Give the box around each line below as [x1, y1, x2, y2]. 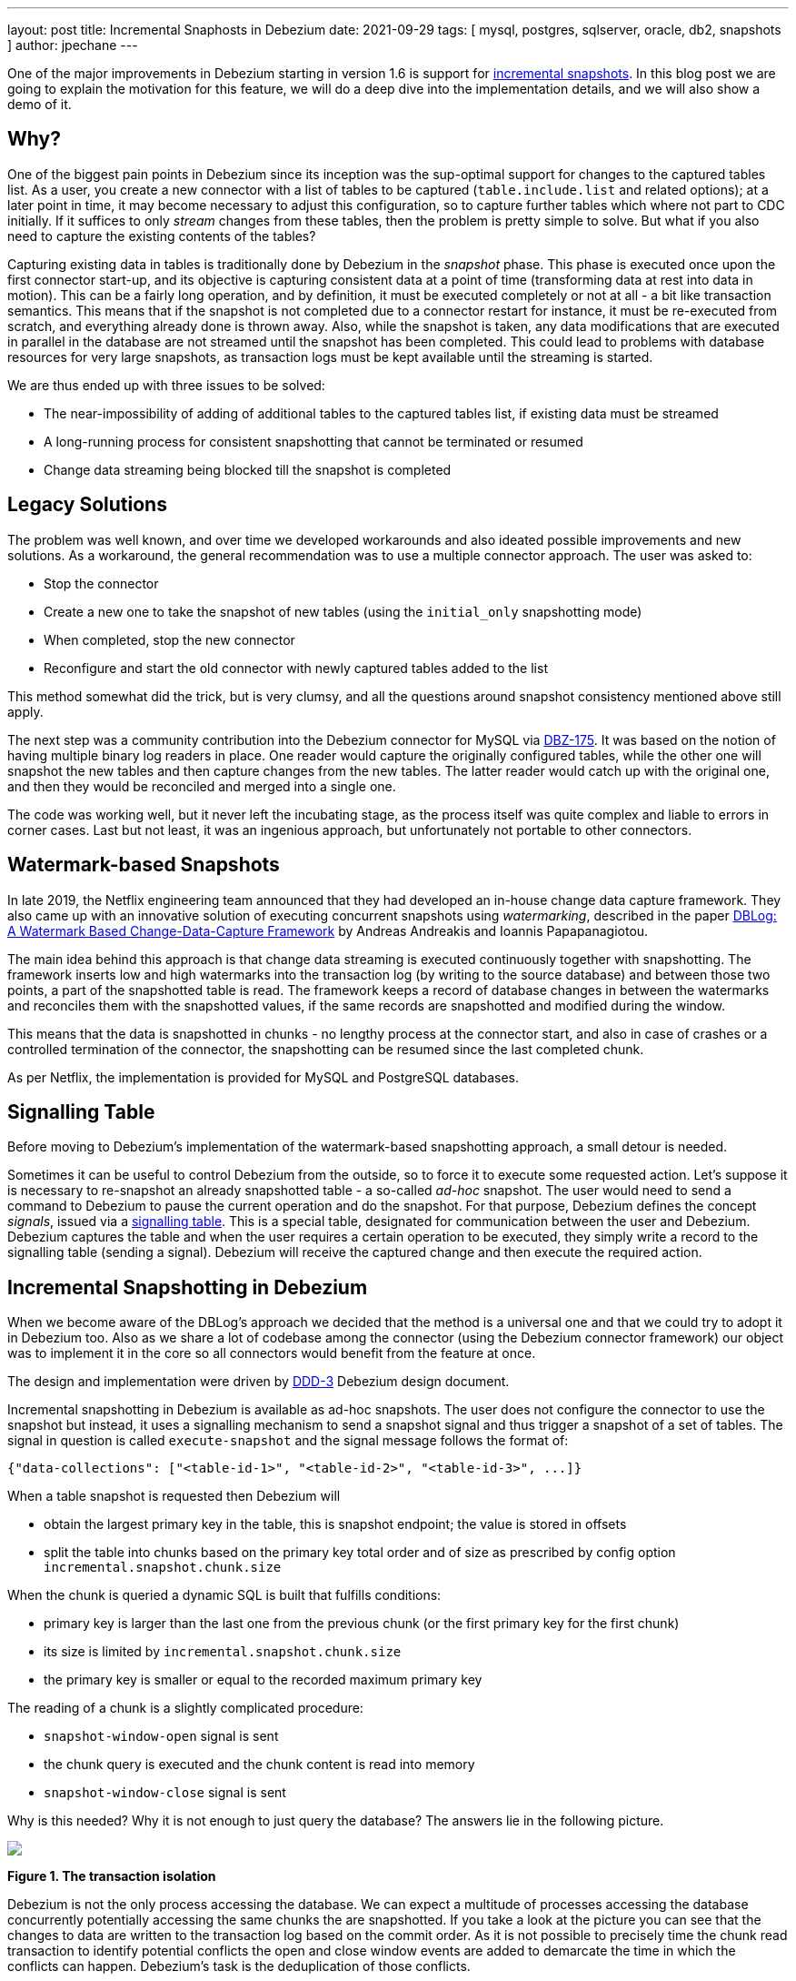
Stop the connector [44, 575, 159, 591]
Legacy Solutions [7, 493, 167, 517]
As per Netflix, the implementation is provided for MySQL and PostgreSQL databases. [7, 1069, 519, 1085]
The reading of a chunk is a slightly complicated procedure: [7, 1700, 363, 1716]
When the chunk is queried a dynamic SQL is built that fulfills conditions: [7, 1587, 442, 1604]
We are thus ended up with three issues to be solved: [7, 377, 325, 393]
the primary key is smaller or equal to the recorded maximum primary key [44, 1672, 483, 1688]
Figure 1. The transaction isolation [7, 1868, 216, 1885]
